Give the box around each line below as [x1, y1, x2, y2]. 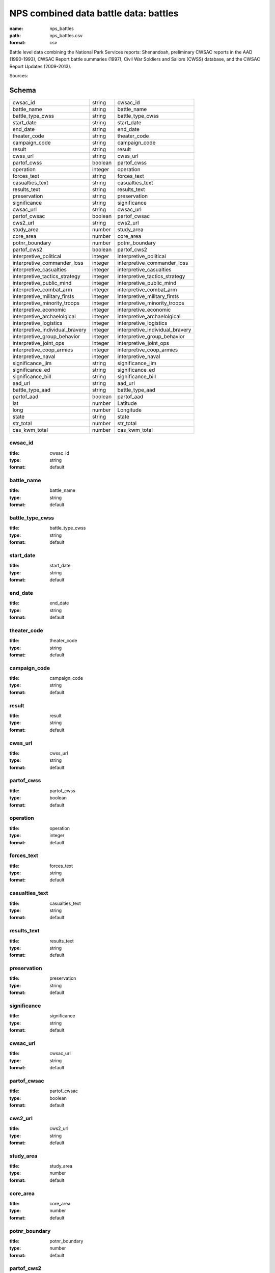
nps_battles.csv [49, 32, 83, 38]
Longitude [117, 406, 142, 413]
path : [9, 32, 21, 38]
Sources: [9, 72, 29, 78]
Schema [9, 86, 37, 94]
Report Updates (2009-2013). [9, 63, 72, 69]
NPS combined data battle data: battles [9, 8, 179, 19]
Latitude [117, 400, 137, 407]
